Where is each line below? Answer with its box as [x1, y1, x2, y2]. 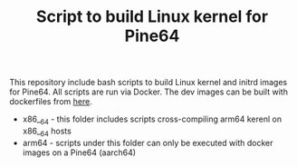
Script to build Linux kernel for [35, 6, 269, 27]
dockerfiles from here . [9, 96, 92, 107]
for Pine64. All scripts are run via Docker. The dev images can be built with [9, 86, 288, 97]
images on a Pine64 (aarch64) [22, 147, 137, 158]
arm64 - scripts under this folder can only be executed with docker [22, 137, 273, 148]
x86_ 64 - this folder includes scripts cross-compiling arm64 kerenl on [22, 113, 283, 126]
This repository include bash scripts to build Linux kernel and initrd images [9, 77, 288, 88]
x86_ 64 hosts [22, 125, 72, 138]
